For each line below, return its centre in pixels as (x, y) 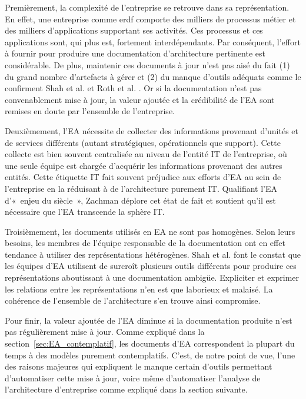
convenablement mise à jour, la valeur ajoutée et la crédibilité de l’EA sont (140, 99)
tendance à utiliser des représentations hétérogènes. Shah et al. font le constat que (153, 254)
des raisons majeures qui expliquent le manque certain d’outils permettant (139, 366)
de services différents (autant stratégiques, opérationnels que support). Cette (143, 142)
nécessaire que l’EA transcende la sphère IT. (85, 212)
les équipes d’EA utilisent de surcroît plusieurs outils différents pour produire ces (151, 266)
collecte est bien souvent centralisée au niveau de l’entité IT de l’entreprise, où (146, 154)
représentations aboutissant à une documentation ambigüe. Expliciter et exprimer (152, 277)
